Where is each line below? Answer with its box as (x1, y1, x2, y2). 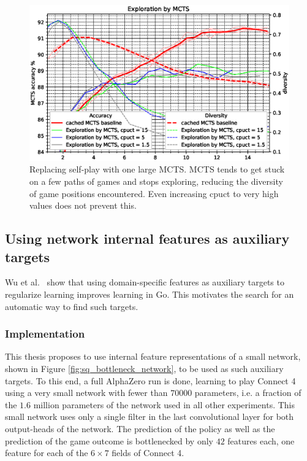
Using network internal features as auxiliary (5, 229, 290, 248)
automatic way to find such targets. (5, 300, 138, 312)
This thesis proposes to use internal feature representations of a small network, (5, 350, 301, 363)
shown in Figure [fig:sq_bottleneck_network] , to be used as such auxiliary (5, 362, 284, 374)
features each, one (227, 434, 295, 447)
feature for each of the (5, 446, 88, 459)
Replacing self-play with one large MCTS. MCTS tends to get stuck (29, 163, 285, 176)
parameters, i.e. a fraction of (194, 386, 301, 399)
